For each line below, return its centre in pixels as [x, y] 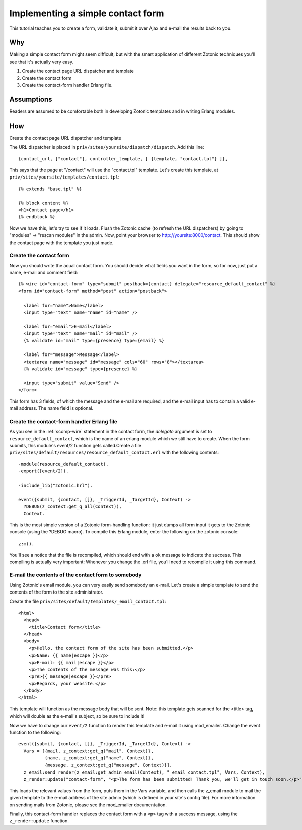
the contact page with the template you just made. [61, 243]
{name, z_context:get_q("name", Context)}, [99, 758]
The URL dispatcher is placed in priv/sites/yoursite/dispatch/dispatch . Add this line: [107, 147]
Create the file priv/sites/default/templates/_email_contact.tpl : [88, 601]
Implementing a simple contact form [87, 13]
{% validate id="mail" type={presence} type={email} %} [94, 341]
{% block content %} [44, 203]
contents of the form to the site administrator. [56, 592]
